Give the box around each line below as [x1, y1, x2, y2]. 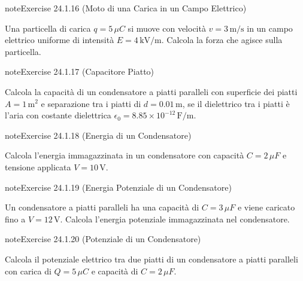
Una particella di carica [5, 22, 91, 34]
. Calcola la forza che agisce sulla [161, 33, 283, 46]
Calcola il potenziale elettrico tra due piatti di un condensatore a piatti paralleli [5, 252, 298, 265]
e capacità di [91, 264, 138, 277]
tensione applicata [5, 160, 71, 173]
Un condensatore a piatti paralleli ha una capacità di [5, 201, 199, 213]
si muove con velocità [128, 22, 206, 34]
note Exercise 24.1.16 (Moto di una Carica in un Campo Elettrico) [5, 2, 247, 14]
